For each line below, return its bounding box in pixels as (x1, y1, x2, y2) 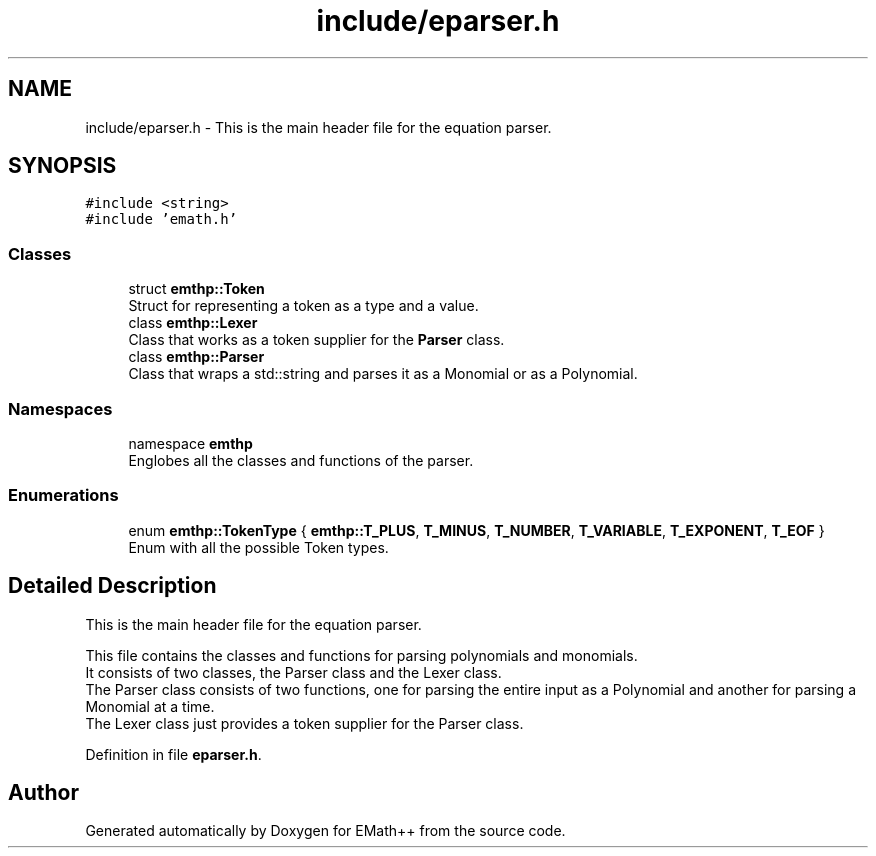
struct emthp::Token (128, 280, 265, 298)
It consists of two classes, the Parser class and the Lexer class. (85, 663, 502, 681)
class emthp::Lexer (128, 314, 258, 332)
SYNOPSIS (8, 153, 117, 179)
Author (8, 779, 79, 805)
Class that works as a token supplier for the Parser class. (128, 331, 505, 349)
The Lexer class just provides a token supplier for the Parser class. (85, 714, 524, 732)
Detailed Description (8, 573, 217, 599)
